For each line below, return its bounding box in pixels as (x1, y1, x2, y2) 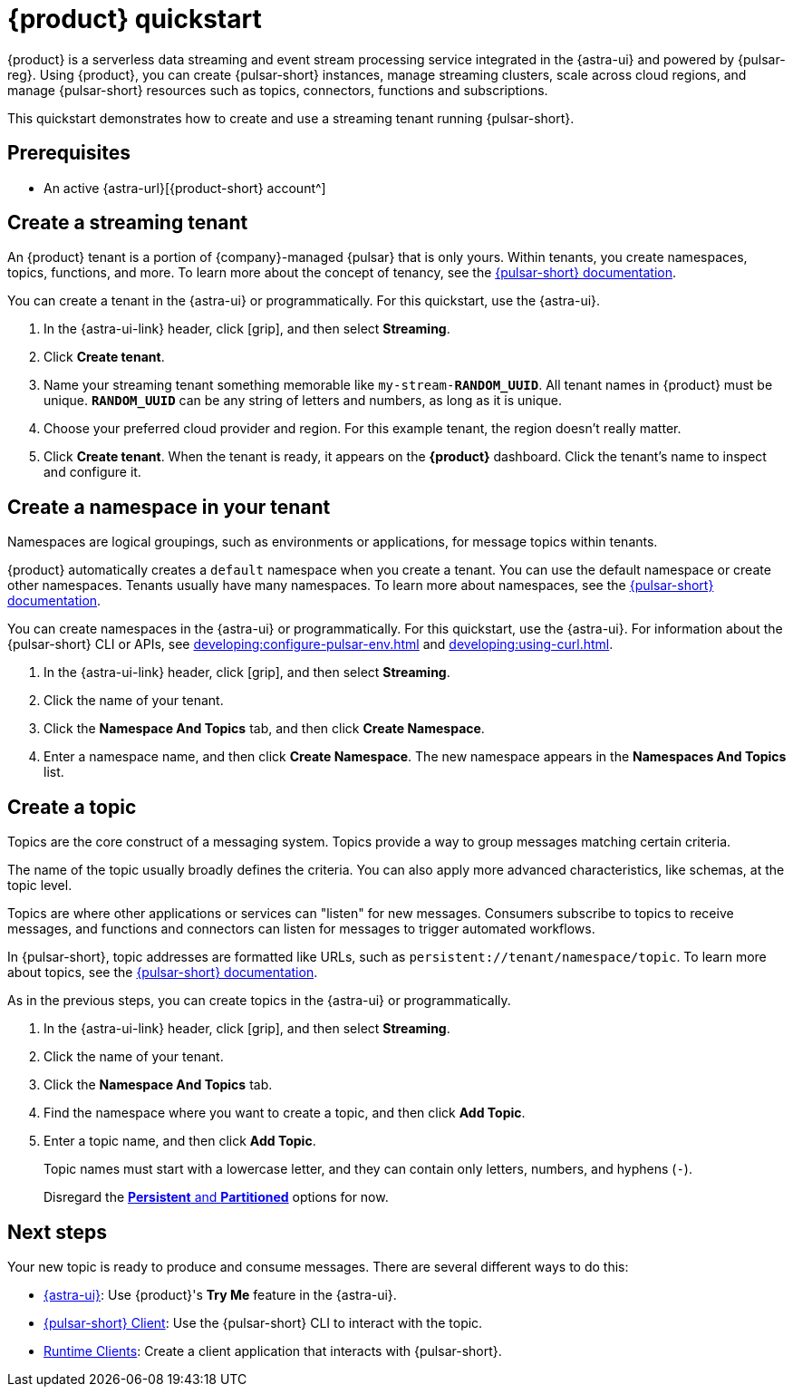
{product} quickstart (7, 4, 262, 34)
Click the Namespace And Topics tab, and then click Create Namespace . (44, 721, 485, 737)
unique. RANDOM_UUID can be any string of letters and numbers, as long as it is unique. (44, 392, 563, 409)
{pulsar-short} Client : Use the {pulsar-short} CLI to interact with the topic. (44, 1314, 483, 1331)
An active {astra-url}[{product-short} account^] (44, 179, 326, 196)
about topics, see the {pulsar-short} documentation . (7, 964, 318, 981)
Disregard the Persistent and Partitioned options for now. (44, 1189, 389, 1205)
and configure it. (44, 464, 141, 480)
